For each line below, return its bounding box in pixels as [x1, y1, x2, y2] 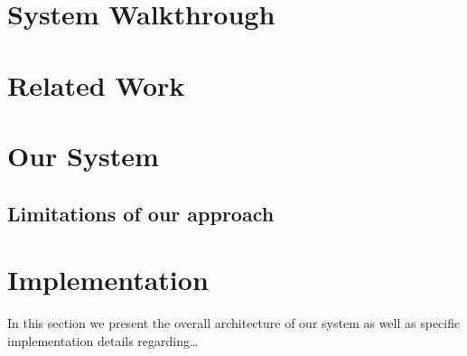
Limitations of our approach [7, 199, 275, 227]
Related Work [7, 66, 185, 103]
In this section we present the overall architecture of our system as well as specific [7, 314, 461, 333]
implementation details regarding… [7, 331, 199, 350]
